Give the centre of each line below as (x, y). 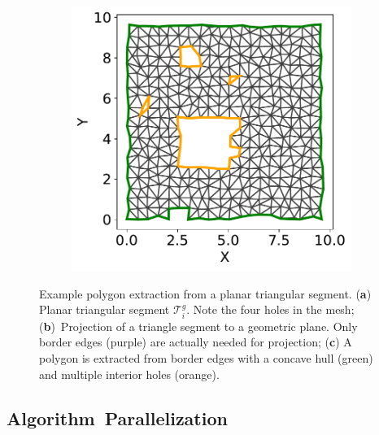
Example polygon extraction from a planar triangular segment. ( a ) (205, 293)
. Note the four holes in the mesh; (270, 309)
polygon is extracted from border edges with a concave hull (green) (206, 358)
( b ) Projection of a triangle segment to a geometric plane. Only (198, 326)
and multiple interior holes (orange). (129, 374)
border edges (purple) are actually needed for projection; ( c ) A (196, 342)
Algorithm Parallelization (117, 418)
